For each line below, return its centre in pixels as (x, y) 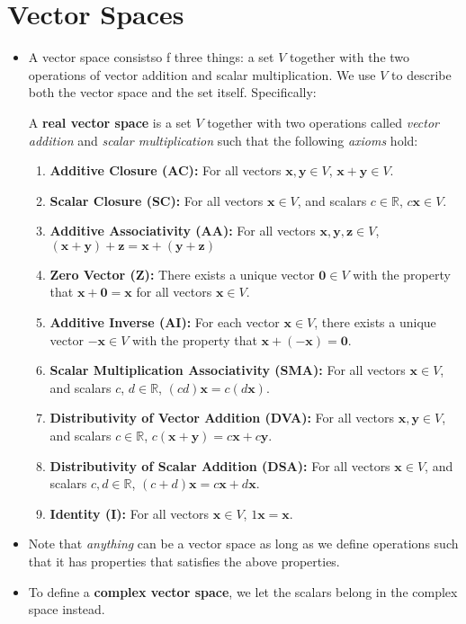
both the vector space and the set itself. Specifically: (172, 92)
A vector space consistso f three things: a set (151, 57)
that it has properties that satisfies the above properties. (184, 561)
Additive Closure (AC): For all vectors (166, 170)
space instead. (67, 609)
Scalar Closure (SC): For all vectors (157, 200)
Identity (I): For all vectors (130, 513)
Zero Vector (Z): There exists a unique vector (182, 274)
